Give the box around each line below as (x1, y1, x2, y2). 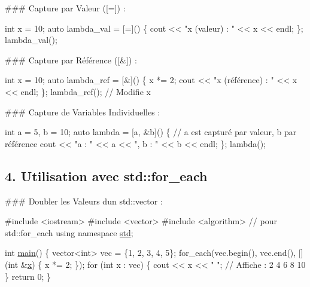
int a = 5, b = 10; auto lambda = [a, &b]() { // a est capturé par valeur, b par (5, 126, 297, 138)
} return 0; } (5, 270, 51, 282)
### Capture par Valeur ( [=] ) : (5, 2, 126, 14)
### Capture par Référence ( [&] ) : (5, 53, 137, 66)
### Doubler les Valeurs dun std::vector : (5, 194, 163, 207)
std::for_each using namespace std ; (5, 226, 133, 239)
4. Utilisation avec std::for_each (5, 166, 208, 185)
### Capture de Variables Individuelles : (5, 105, 160, 118)
